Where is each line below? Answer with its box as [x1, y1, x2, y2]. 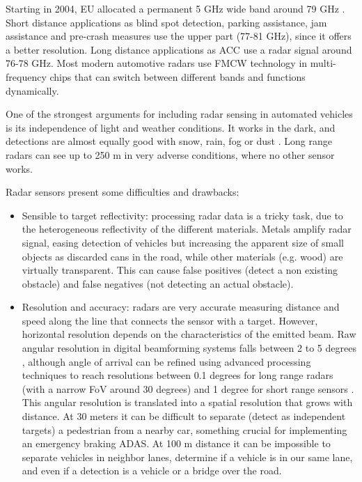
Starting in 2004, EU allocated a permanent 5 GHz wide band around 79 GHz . [6, 1, 345, 15]
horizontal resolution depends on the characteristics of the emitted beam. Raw [22, 327, 356, 341]
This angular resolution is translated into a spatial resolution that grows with [22, 395, 353, 410]
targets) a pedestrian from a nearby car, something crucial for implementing [22, 422, 347, 437]
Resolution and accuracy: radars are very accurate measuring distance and [22, 300, 340, 314]
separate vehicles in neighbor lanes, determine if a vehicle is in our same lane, [22, 449, 353, 464]
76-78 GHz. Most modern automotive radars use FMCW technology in [6, 56, 308, 70]
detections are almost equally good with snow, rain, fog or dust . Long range [6, 134, 332, 148]
